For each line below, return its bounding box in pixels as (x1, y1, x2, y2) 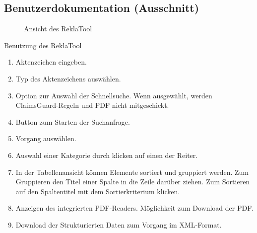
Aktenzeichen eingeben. (15, 57, 87, 67)
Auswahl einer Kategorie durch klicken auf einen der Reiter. (15, 150, 198, 160)
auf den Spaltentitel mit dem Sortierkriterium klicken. (15, 186, 180, 196)
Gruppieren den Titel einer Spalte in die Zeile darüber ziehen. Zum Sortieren (15, 176, 250, 187)
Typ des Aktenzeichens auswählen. (15, 73, 121, 83)
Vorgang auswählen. (15, 133, 76, 144)
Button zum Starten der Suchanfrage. (15, 116, 130, 127)
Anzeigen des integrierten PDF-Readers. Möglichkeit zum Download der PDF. (15, 203, 254, 213)
